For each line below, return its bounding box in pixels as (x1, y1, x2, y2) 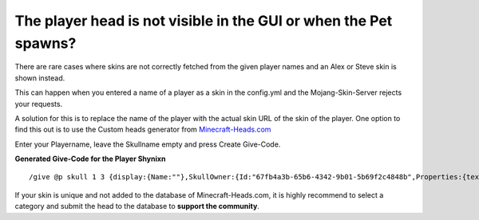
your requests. (14, 99, 63, 108)
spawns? (14, 34, 77, 52)
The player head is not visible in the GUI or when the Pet (14, 12, 393, 29)
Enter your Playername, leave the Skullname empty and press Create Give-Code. (14, 139, 281, 149)
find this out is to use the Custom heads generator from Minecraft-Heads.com (14, 124, 271, 135)
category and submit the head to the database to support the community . (14, 202, 259, 211)
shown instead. (14, 73, 65, 83)
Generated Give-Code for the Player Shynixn (14, 154, 166, 163)
